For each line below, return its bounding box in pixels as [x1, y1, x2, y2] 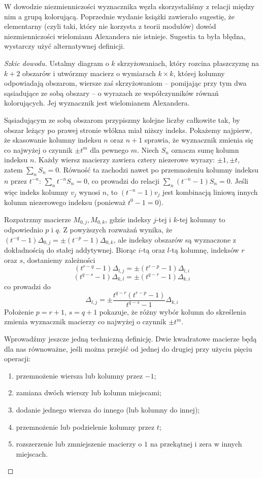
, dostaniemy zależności [22, 254, 95, 265]
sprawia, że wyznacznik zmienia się [144, 134, 253, 145]
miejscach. [16, 448, 48, 459]
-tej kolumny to [177, 214, 225, 224]
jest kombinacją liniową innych [162, 186, 258, 197]
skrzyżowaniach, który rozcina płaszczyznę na [117, 57, 259, 68]
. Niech [137, 144, 159, 155]
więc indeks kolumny [4, 186, 69, 197]
